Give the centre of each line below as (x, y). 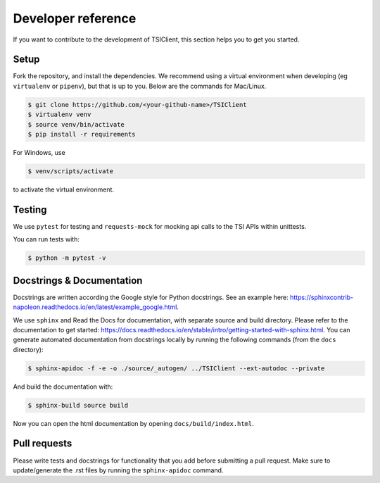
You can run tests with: (46, 239)
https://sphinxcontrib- (322, 297)
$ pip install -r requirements (82, 134)
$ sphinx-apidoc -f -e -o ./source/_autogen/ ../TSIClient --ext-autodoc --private (176, 368)
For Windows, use (39, 152)
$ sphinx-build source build (78, 405)
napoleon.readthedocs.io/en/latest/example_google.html (95, 307)
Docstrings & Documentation (78, 281)
